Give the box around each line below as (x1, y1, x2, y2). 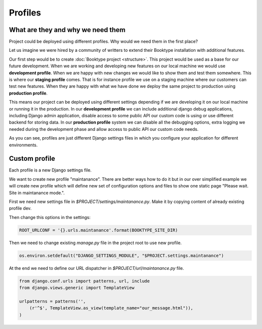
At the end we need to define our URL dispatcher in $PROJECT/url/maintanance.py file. (9, 265, 184, 271)
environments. (9, 142, 38, 148)
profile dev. (9, 205, 32, 211)
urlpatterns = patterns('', (19, 298, 86, 304)
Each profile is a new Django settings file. (9, 167, 92, 173)
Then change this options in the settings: (9, 214, 91, 220)
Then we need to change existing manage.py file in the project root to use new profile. (9, 240, 182, 246)
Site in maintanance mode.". (9, 189, 65, 196)
